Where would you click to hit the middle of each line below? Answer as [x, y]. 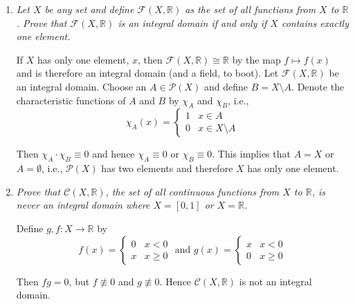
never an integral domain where [83, 205]
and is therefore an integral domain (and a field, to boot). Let [147, 73]
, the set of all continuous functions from [192, 191]
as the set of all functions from [251, 9]
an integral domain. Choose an [81, 86]
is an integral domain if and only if [192, 22]
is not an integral [275, 281]
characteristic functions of [71, 100]
